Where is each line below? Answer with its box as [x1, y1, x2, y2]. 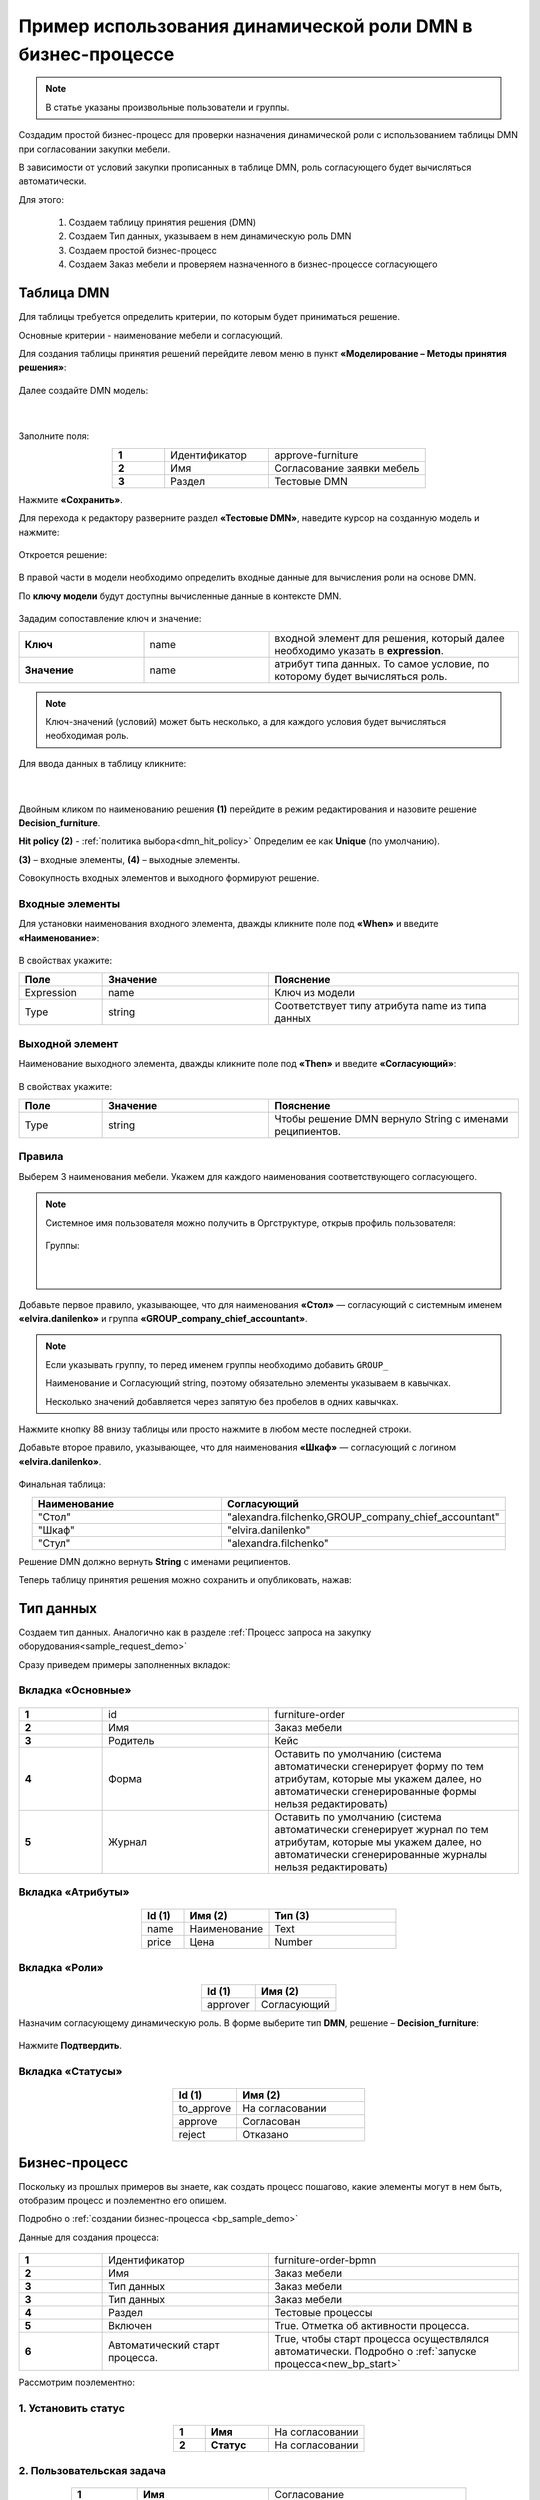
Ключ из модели [274, 986, 355, 1000]
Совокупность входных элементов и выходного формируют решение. [18, 872, 320, 884]
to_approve [178, 2101, 232, 2115]
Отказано [242, 2128, 289, 2142]
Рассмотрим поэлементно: [18, 2376, 135, 2389]
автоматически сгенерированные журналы [274, 1847, 487, 1861]
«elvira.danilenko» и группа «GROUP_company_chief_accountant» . [18, 1313, 308, 1325]
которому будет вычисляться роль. [274, 669, 448, 683]
